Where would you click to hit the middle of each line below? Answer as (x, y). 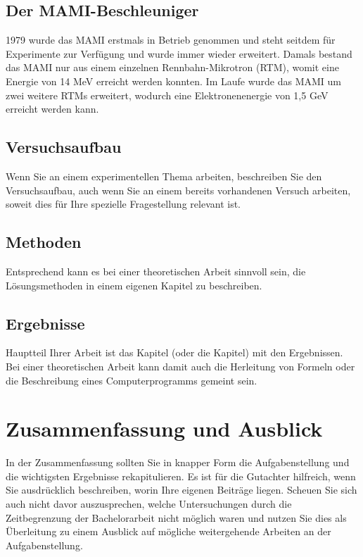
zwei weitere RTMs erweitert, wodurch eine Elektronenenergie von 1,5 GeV (167, 95)
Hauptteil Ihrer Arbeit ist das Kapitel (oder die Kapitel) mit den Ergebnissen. (174, 352)
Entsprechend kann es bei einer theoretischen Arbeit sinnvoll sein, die (156, 271)
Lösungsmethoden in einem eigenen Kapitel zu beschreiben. (134, 285)
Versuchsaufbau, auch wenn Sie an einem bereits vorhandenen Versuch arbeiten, (178, 190)
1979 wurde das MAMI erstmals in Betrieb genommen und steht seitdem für (171, 40)
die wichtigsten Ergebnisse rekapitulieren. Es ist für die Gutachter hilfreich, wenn (181, 476)
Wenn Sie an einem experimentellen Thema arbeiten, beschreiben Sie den (164, 176)
